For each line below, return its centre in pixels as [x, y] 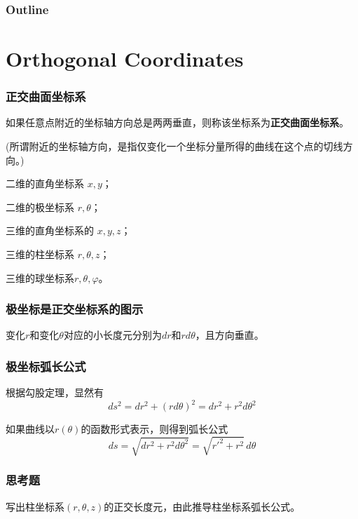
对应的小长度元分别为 [112, 335]
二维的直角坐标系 [45, 183]
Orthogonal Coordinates [125, 59]
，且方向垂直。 [229, 335]
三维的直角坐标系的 [50, 230]
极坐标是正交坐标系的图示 [75, 309]
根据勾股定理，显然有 [55, 392]
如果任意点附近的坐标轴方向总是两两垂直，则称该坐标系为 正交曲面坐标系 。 [177, 122]
